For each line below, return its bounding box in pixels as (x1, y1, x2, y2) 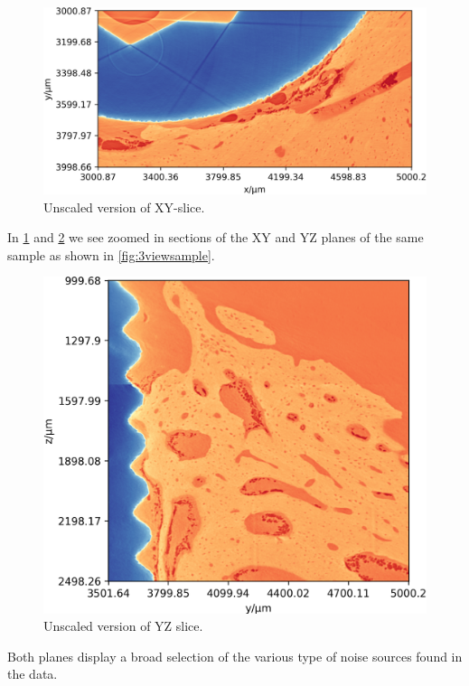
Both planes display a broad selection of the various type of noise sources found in (7, 646, 463, 665)
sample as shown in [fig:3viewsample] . (7, 245, 215, 264)
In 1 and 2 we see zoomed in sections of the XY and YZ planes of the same (7, 228, 424, 247)
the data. (7, 664, 58, 683)
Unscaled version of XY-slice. (43, 197, 205, 216)
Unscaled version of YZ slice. (43, 616, 203, 635)
